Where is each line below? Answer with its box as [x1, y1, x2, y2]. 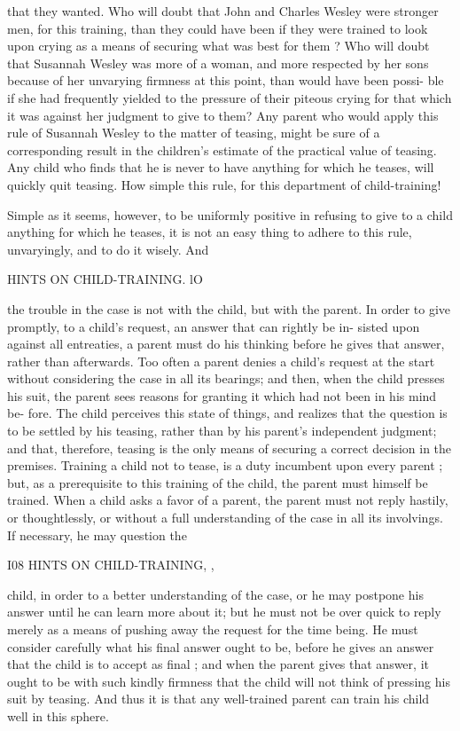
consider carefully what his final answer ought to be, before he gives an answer [7, 637, 434, 656]
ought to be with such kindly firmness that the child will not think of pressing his [7, 672, 450, 690]
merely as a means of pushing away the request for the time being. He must [7, 620, 418, 638]
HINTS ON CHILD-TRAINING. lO [7, 270, 203, 288]
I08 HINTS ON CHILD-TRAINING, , [7, 555, 214, 574]
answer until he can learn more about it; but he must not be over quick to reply [7, 602, 441, 621]
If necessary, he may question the [7, 525, 187, 544]
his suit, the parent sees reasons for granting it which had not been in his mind [7, 386, 437, 405]
